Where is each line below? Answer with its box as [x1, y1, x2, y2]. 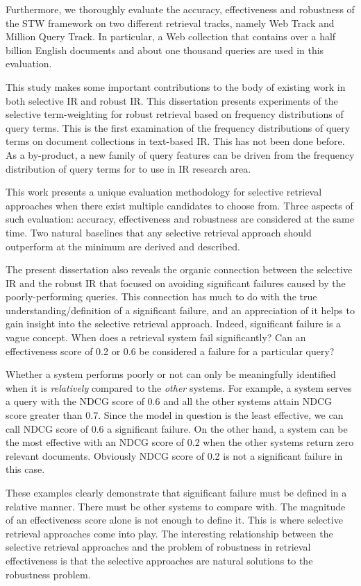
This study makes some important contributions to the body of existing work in [6, 79, 346, 94]
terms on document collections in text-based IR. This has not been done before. [6, 134, 345, 148]
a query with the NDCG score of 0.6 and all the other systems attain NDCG [6, 394, 332, 408]
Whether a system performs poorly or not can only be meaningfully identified [6, 367, 336, 381]
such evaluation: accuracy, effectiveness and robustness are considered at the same [6, 212, 354, 226]
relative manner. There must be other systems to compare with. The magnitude [6, 499, 346, 513]
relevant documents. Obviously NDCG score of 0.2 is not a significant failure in [6, 448, 343, 463]
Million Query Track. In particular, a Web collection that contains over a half [6, 29, 336, 44]
